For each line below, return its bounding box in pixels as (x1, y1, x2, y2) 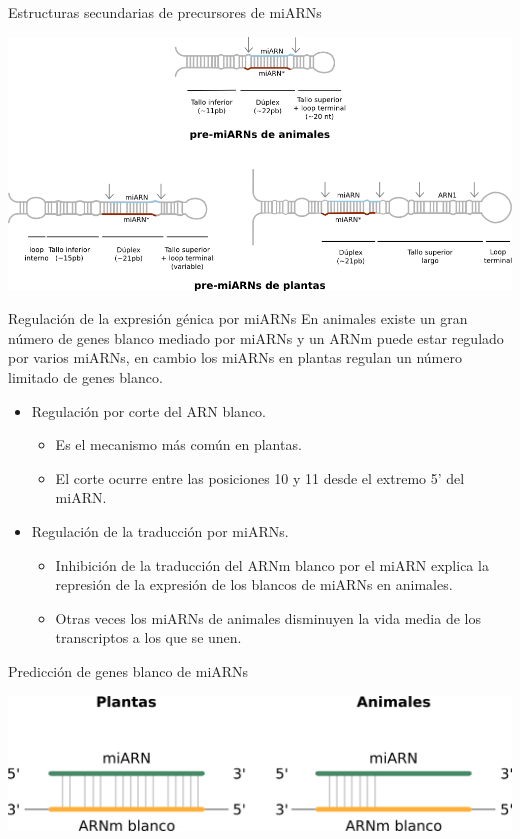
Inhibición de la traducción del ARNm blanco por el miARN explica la (55, 554, 489, 575)
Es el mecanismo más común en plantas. (55, 434, 302, 455)
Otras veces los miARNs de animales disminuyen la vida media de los (55, 607, 481, 628)
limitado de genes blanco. (8, 367, 163, 387)
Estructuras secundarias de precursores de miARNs (8, 2, 322, 22)
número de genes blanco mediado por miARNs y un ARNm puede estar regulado (8, 327, 504, 348)
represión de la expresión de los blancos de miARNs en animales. (55, 574, 453, 595)
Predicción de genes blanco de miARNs (8, 660, 249, 681)
